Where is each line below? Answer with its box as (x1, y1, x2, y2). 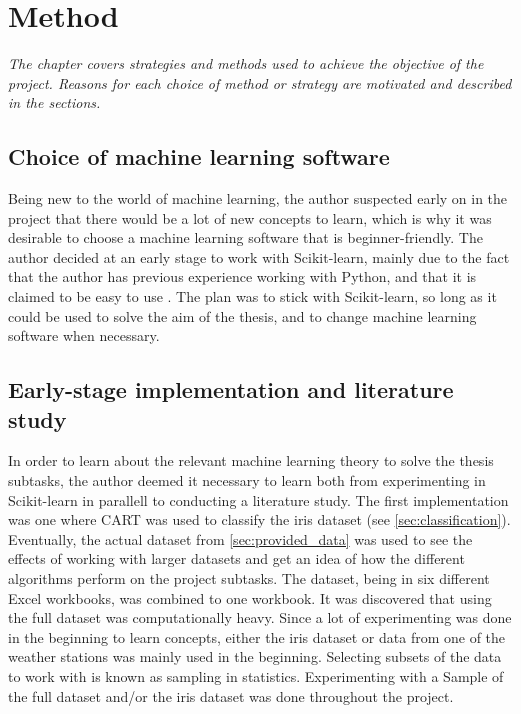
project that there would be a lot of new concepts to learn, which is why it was (8, 207, 492, 228)
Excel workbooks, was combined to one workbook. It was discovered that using (8, 587, 492, 608)
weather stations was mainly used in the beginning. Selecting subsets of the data (8, 646, 502, 667)
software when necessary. (8, 325, 160, 346)
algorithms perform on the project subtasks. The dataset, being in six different (8, 568, 490, 589)
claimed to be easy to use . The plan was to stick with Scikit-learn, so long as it (8, 286, 497, 307)
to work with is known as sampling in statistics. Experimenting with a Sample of (8, 665, 504, 686)
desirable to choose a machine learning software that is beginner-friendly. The (8, 227, 483, 248)
